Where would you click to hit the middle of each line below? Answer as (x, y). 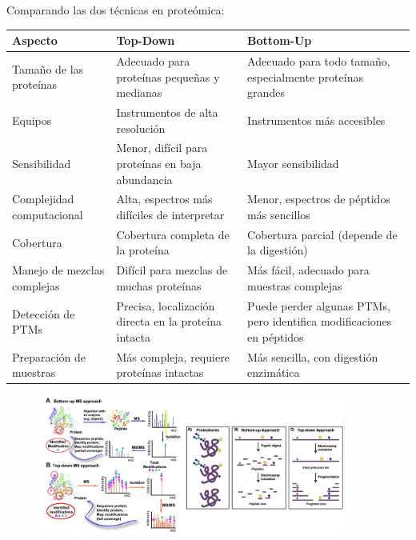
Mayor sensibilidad (293, 163)
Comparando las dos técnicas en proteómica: (116, 10)
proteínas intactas (160, 372)
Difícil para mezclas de (172, 270)
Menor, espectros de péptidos (319, 199)
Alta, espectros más (164, 199)
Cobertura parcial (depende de (322, 234)
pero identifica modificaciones (320, 321)
